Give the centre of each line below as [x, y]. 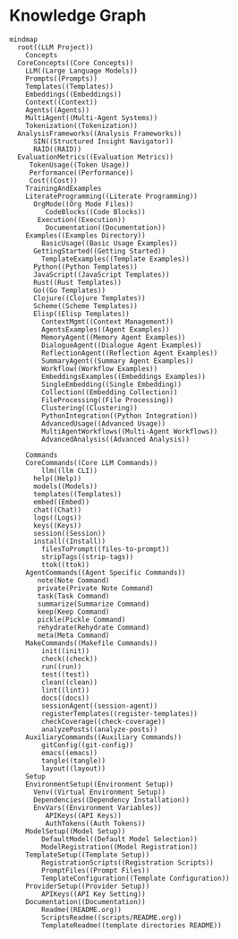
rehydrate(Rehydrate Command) [93, 627]
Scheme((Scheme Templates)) [85, 306]
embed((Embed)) [61, 502]
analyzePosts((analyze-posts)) [100, 729]
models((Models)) [65, 486]
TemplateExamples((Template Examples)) [116, 259]
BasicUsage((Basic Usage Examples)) [110, 243]
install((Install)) [69, 541]
